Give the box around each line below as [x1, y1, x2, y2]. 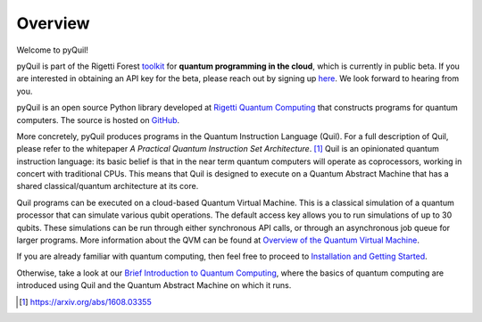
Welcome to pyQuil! [16, 45, 89, 55]
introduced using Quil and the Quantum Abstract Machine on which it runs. [16, 280, 292, 291]
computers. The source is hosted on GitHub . [16, 114, 180, 125]
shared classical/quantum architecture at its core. [16, 181, 199, 192]
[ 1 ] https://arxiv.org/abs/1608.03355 [19, 296, 152, 307]
